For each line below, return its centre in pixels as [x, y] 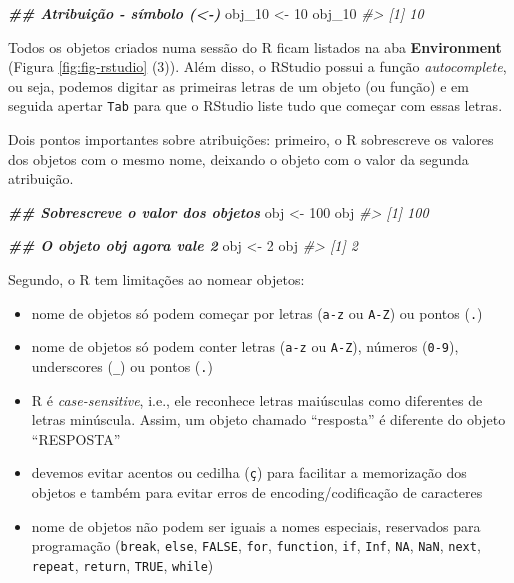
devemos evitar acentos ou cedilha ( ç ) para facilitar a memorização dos [249, 472]
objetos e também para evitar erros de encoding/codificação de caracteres [257, 492]
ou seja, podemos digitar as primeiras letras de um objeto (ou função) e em [238, 85]
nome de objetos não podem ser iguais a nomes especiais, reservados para [256, 525]
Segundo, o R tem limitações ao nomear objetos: [156, 279]
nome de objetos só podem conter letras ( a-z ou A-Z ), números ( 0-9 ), [245, 346]
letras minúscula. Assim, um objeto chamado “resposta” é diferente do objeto [268, 419]
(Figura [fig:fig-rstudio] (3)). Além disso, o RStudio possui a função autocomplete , [257, 66]
